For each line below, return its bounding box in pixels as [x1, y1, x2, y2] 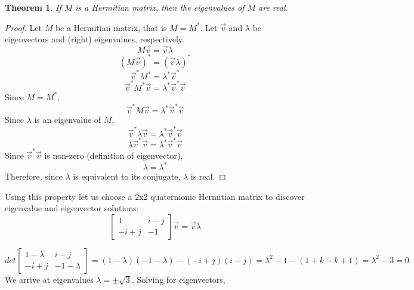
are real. [258, 1, 288, 13]
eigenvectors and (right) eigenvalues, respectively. [5, 33, 184, 45]
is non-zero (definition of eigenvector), [44, 149, 183, 161]
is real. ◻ [190, 170, 226, 183]
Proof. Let [5, 21, 42, 33]
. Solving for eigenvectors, [131, 273, 225, 285]
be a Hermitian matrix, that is [55, 21, 167, 33]
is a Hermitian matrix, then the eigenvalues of [75, 1, 245, 13]
